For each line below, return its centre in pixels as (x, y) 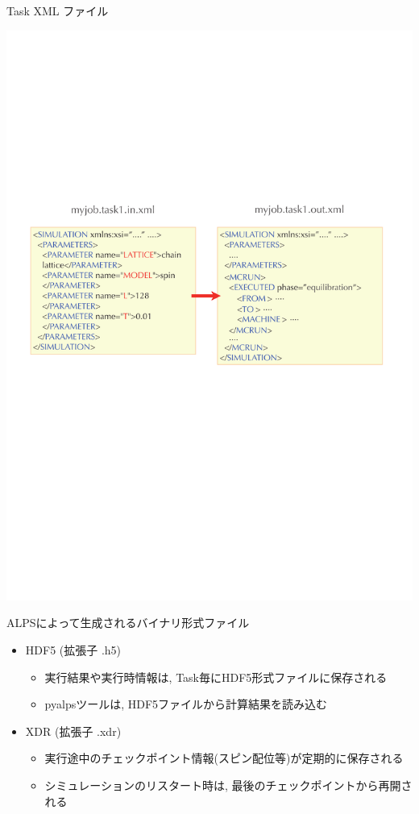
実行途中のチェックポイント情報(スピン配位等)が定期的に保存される (224, 758)
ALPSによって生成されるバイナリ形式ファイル (128, 623)
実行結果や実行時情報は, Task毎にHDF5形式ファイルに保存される (216, 677)
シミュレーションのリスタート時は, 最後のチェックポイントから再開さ (228, 785)
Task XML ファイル (58, 10)
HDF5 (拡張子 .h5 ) (73, 650)
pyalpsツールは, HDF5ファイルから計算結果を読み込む (186, 704)
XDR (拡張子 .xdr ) (73, 731)
